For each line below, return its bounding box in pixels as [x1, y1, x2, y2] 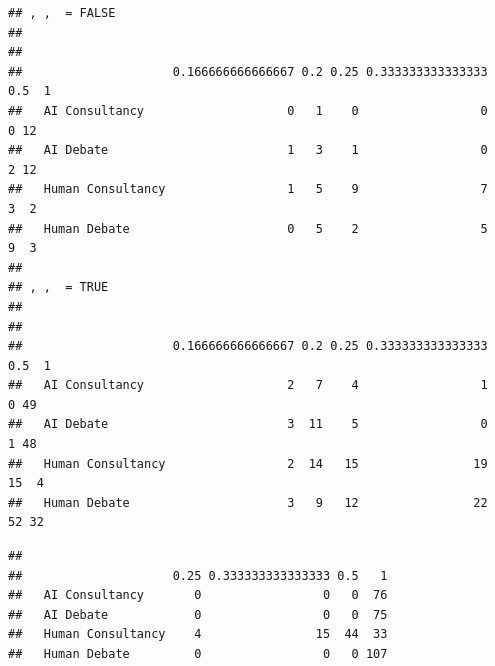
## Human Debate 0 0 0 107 [8, 647, 388, 661]
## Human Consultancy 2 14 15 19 [8, 456, 488, 471]
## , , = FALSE [8, 6, 116, 20]
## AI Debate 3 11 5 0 [8, 417, 488, 432]
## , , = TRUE [8, 280, 109, 295]
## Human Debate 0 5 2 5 [8, 221, 488, 236]
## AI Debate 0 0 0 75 [8, 607, 388, 622]
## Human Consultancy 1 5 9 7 [8, 182, 488, 197]
